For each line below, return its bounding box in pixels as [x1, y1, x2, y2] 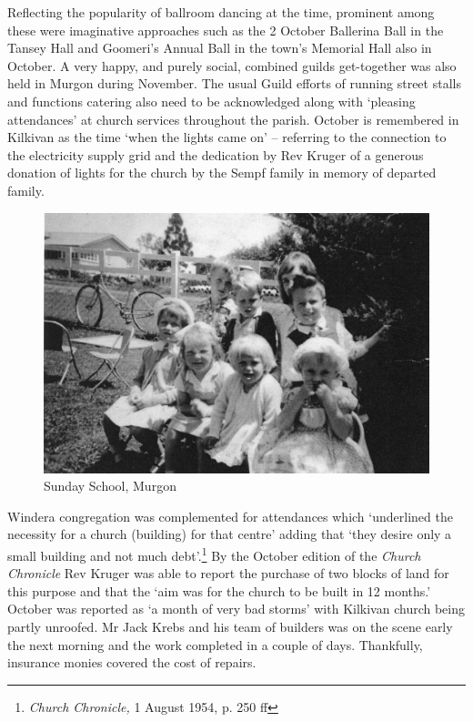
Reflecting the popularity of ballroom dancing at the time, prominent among [7, 3, 435, 21]
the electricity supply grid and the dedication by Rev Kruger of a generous [7, 145, 424, 164]
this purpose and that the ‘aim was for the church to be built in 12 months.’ [7, 581, 431, 600]
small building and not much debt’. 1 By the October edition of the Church [7, 544, 421, 564]
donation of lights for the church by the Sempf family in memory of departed [7, 163, 437, 182]
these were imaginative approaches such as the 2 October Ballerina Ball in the [7, 20, 444, 39]
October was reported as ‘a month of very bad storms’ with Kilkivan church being [7, 599, 465, 618]
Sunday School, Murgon [44, 476, 176, 495]
